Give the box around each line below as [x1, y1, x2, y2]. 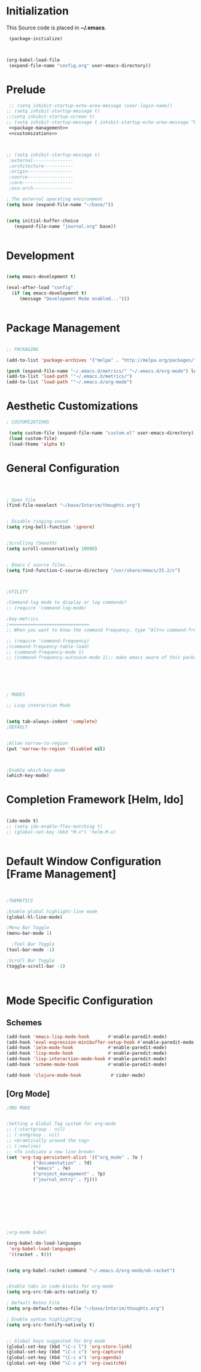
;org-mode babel [6, 1229, 47, 1236]
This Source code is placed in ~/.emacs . [6, 24, 106, 31]
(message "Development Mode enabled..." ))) [19, 296, 130, 302]
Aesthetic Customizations [6, 399, 139, 413]
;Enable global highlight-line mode [6, 908, 98, 914]
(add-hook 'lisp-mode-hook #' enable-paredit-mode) [6, 1051, 167, 1057]
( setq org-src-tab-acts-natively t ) [6, 1289, 98, 1295]
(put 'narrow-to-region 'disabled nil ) [6, 745, 106, 752]
